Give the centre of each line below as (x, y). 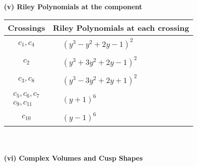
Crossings (27, 27)
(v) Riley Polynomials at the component (73, 6)
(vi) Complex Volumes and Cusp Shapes (73, 158)
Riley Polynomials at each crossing (121, 27)
